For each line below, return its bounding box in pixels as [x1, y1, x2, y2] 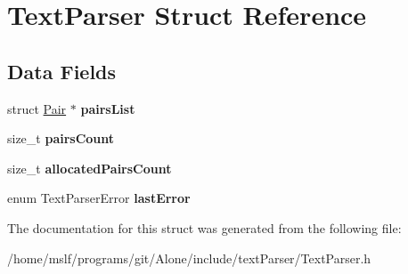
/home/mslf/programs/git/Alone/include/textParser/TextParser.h [7, 248, 371, 267]
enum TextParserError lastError [7, 189, 191, 207]
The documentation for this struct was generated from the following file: [7, 218, 402, 237]
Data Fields [7, 57, 117, 85]
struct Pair [7, 99, 67, 117]
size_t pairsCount [7, 129, 115, 148]
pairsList [80, 99, 135, 117]
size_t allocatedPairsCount [7, 158, 172, 177]
